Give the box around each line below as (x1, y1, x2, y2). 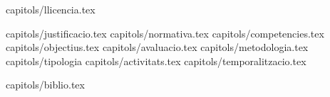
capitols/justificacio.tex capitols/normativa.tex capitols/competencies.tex (6, 25, 324, 40)
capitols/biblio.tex (6, 77, 85, 92)
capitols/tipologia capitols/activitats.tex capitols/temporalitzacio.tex (6, 53, 306, 68)
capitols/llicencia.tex (6, 2, 96, 16)
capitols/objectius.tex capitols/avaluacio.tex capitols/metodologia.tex (6, 40, 309, 55)
